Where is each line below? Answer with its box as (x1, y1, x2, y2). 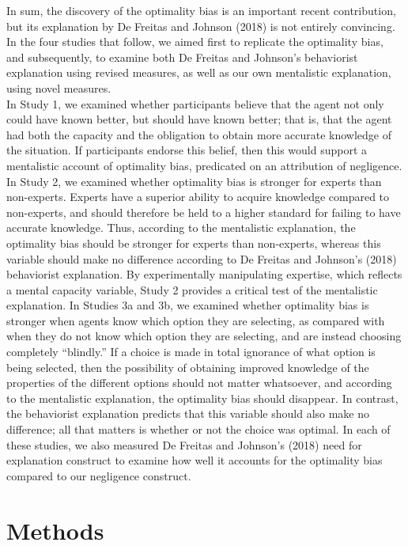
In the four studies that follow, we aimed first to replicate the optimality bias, (6, 33, 383, 50)
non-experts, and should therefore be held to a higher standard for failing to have (6, 203, 401, 220)
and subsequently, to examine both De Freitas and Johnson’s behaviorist (6, 48, 358, 65)
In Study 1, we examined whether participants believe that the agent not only (6, 95, 384, 112)
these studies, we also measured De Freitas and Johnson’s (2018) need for (6, 436, 362, 453)
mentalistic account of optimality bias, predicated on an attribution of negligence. (6, 157, 402, 173)
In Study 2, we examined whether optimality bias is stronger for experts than (6, 173, 382, 189)
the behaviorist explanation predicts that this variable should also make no (6, 405, 370, 422)
